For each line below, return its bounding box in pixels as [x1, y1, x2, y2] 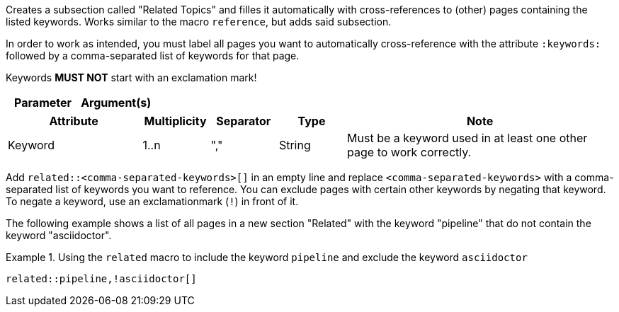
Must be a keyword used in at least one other [347, 131, 588, 145]
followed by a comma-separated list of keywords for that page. [6, 50, 300, 62]
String [278, 138, 311, 152]
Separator [216, 114, 271, 128]
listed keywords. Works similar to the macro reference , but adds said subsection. [6, 16, 392, 28]
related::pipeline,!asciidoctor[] [6, 273, 197, 284]
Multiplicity [144, 114, 207, 128]
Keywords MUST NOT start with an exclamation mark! [6, 71, 257, 83]
